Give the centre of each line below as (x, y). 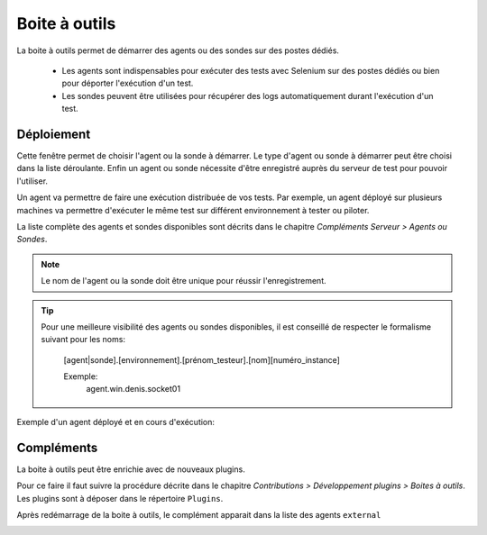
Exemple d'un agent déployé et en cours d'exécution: (116, 422)
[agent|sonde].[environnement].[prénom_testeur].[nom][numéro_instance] (202, 359)
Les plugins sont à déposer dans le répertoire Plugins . (120, 498)
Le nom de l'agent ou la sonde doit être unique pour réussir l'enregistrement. (184, 281)
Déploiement (54, 134)
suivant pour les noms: (83, 340)
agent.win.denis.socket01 (133, 389)
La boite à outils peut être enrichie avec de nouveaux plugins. (131, 469)
